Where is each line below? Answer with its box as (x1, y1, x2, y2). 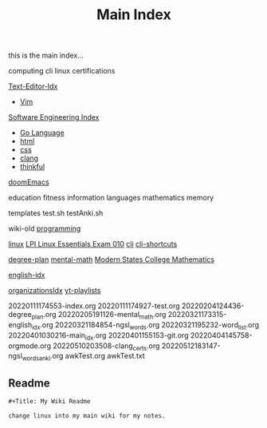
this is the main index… (8, 50, 84, 61)
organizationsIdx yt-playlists (8, 286, 101, 295)
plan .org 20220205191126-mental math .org (31, 310, 167, 321)
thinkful (19, 162, 45, 172)
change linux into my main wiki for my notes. (8, 411, 166, 420)
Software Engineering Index (8, 113, 100, 122)
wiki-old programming (8, 224, 81, 233)
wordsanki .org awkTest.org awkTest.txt (22, 351, 145, 363)
